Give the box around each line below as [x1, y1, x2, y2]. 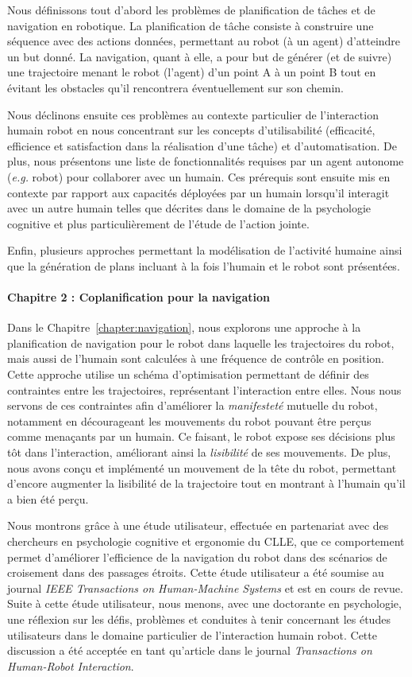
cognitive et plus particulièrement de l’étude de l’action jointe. [7, 215, 310, 232]
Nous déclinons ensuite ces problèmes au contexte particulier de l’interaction [7, 106, 379, 123]
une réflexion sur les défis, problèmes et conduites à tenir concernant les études [7, 610, 391, 627]
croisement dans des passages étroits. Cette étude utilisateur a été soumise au [7, 564, 384, 581]
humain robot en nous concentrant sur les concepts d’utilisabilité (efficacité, [7, 122, 375, 138]
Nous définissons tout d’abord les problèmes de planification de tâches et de [7, 2, 375, 18]
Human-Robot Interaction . [7, 657, 134, 674]
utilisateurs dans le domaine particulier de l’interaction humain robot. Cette [7, 626, 377, 643]
